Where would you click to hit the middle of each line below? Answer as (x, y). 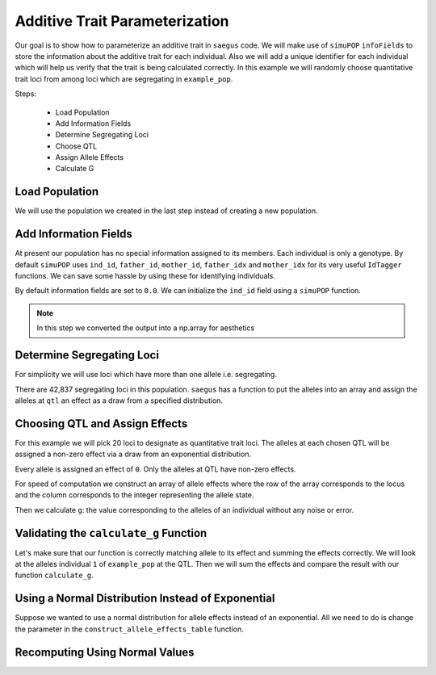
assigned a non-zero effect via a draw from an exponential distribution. (133, 454)
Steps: (25, 94)
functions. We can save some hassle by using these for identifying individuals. (145, 276)
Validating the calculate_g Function (111, 533)
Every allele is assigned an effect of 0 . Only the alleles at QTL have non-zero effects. (155, 469)
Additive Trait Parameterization (122, 21)
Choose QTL (76, 146)
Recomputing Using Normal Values (105, 652)
